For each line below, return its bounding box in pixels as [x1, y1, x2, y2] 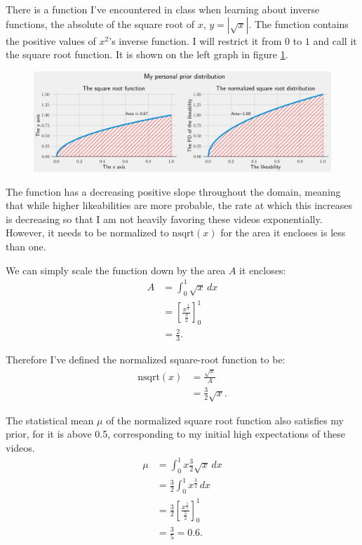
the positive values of [6, 33, 96, 48]
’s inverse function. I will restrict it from [109, 33, 282, 48]
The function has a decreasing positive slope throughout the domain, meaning [6, 184, 341, 199]
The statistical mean [6, 412, 94, 427]
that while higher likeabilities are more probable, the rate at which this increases [6, 198, 353, 213]
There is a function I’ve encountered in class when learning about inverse [6, 2, 320, 16]
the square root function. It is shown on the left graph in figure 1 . [6, 47, 288, 62]
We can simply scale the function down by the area [6, 262, 226, 277]
